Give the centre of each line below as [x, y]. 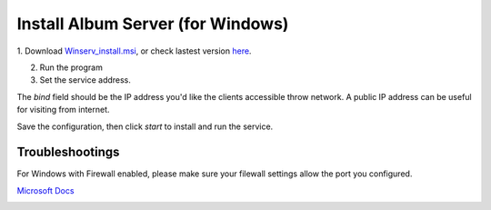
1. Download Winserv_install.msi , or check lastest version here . [134, 51]
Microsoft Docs [45, 190]
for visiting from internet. [63, 110]
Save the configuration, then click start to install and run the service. [145, 126]
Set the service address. [85, 80]
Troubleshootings [68, 152]
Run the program [71, 67]
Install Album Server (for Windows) [153, 24]
